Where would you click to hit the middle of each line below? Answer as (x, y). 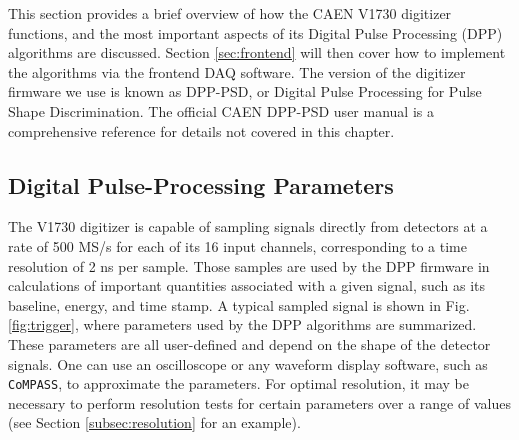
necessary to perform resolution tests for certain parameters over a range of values (259, 402)
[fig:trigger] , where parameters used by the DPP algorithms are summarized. (242, 324)
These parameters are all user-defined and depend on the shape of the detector (249, 343)
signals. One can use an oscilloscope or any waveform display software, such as (248, 363)
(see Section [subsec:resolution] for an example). (154, 422)
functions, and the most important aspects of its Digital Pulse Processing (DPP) (255, 32)
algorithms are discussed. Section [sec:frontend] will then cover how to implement (257, 52)
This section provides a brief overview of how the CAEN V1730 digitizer (230, 13)
